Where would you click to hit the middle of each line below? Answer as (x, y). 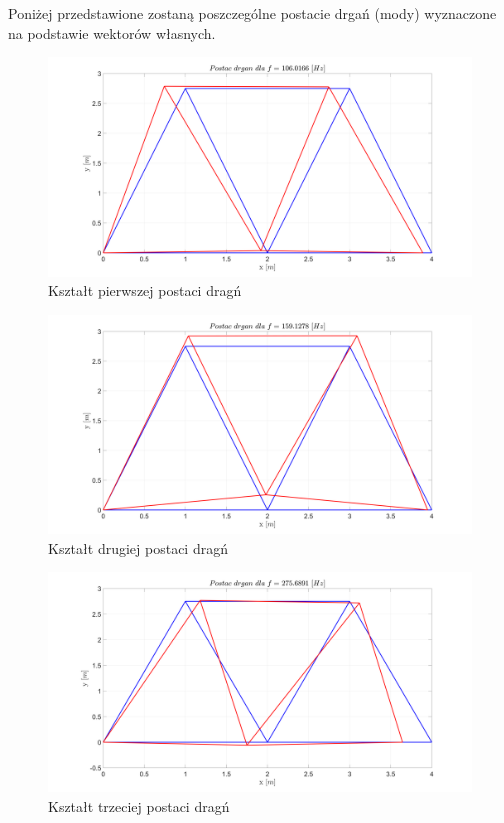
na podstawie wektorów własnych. (112, 32)
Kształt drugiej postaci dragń (138, 547)
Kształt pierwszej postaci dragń (145, 290)
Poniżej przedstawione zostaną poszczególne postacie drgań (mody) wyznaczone (252, 13)
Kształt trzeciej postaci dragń (139, 805)
